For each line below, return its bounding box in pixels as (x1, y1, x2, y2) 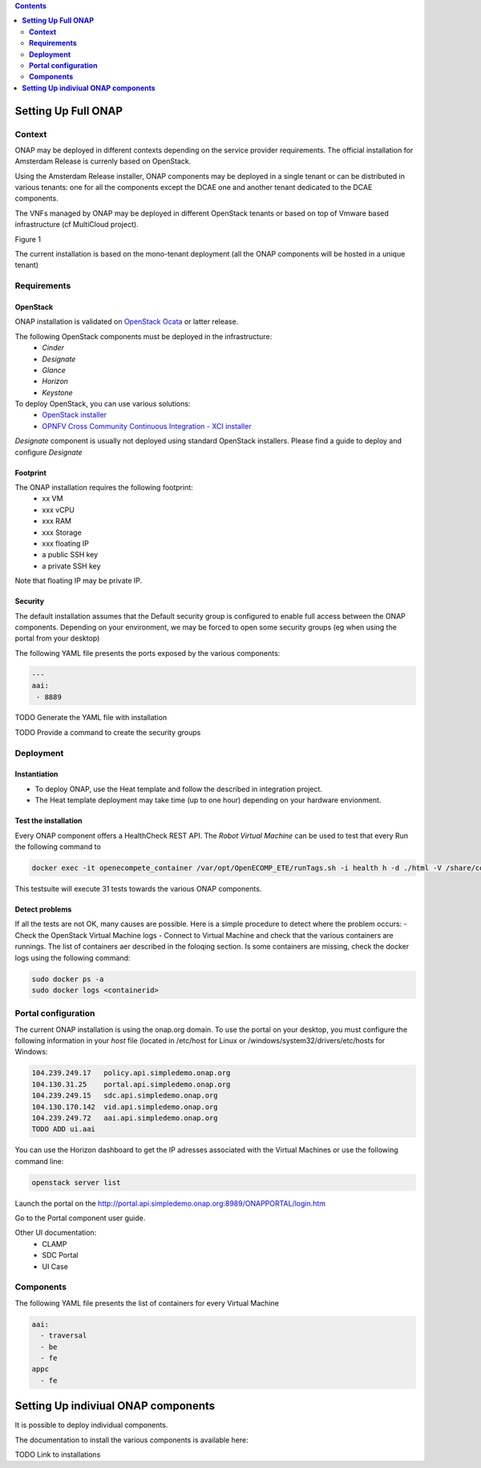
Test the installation (14, 816, 83, 826)
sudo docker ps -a (31, 974, 104, 984)
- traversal (40, 1331, 87, 1341)
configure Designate (14, 447, 83, 457)
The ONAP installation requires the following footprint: (14, 483, 194, 492)
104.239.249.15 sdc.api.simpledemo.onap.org (31, 1091, 218, 1100)
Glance (42, 365, 66, 374)
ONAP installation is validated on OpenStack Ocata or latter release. (14, 317, 239, 326)
